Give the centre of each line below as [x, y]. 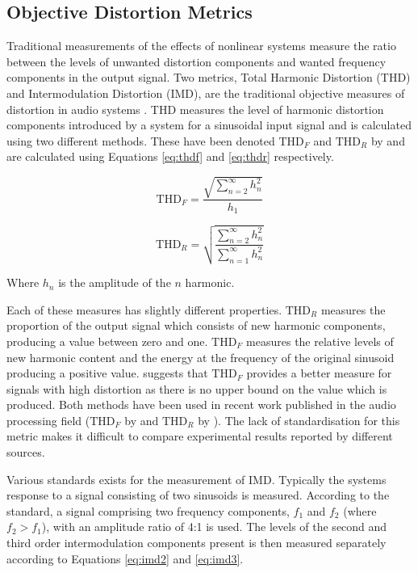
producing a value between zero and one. [107, 341]
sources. [26, 452]
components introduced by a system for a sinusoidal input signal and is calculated [209, 125]
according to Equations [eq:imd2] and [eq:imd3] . [125, 558]
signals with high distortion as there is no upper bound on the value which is [197, 388]
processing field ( [48, 420]
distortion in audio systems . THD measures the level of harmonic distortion [195, 109]
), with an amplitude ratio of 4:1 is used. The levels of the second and [214, 527]
